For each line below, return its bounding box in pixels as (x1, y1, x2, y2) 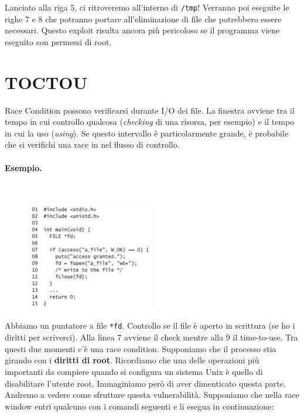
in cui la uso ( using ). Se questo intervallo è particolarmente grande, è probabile (5, 127, 289, 139)
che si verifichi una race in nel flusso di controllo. (5, 138, 180, 151)
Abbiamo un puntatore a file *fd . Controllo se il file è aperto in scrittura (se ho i (5, 319, 295, 332)
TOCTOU (5, 70, 88, 94)
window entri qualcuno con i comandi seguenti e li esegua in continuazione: (5, 400, 274, 412)
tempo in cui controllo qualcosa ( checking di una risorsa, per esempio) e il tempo (5, 115, 295, 128)
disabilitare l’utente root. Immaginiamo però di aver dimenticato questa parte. (5, 377, 286, 389)
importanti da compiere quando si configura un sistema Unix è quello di (5, 365, 263, 377)
